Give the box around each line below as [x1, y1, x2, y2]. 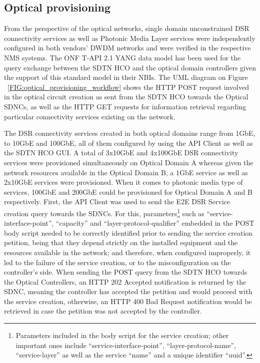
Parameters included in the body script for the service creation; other [15, 330, 229, 341]
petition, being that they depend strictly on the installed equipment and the [4, 237, 238, 248]
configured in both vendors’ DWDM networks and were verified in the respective [4, 42, 251, 53]
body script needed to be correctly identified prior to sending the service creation [4, 227, 253, 238]
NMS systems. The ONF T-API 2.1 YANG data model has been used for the [4, 52, 240, 62]
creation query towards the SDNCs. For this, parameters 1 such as [4, 206, 204, 218]
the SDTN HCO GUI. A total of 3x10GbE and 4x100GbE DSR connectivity [4, 147, 238, 158]
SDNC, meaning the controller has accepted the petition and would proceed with [4, 286, 252, 297]
